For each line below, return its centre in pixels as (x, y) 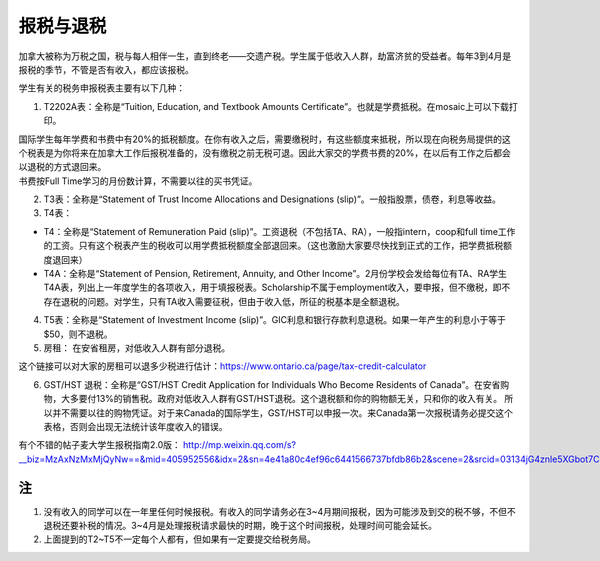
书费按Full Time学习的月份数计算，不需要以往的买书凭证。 (138, 181)
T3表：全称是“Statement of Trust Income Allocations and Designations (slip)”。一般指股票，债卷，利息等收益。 (272, 199)
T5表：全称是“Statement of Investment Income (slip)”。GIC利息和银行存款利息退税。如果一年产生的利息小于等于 (275, 320)
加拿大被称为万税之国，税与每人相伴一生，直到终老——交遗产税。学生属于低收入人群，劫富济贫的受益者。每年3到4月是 (265, 56)
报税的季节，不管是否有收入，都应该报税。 (106, 69)
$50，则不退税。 (78, 334)
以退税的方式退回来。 (62, 167)
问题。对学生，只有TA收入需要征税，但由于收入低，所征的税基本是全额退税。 (245, 301)
